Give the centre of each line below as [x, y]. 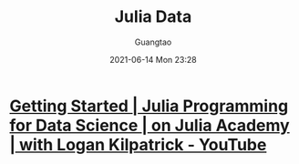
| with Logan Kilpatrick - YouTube [138, 144]
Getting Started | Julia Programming [149, 106]
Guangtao [153, 42]
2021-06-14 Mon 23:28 [153, 59]
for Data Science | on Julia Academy [149, 125]
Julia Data [153, 17]
